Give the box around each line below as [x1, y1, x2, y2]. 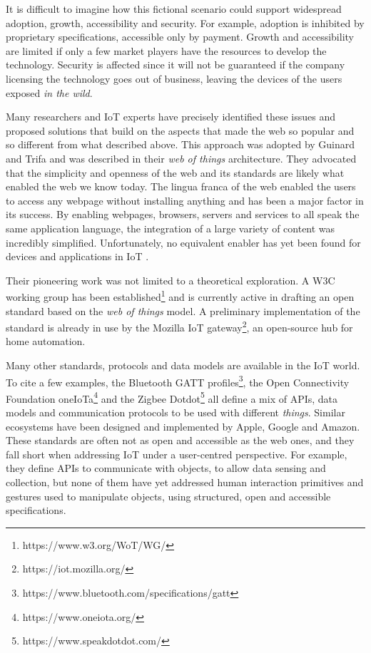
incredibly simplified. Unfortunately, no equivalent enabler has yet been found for [6, 235, 361, 250]
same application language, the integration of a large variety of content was [6, 220, 335, 235]
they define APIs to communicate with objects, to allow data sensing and [6, 461, 326, 475]
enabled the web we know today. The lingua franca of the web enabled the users [6, 179, 356, 194]
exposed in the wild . [6, 85, 93, 100]
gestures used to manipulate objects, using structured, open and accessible [6, 488, 331, 503]
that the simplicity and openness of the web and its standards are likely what [6, 165, 345, 180]
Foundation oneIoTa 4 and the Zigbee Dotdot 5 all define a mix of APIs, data [6, 389, 338, 406]
